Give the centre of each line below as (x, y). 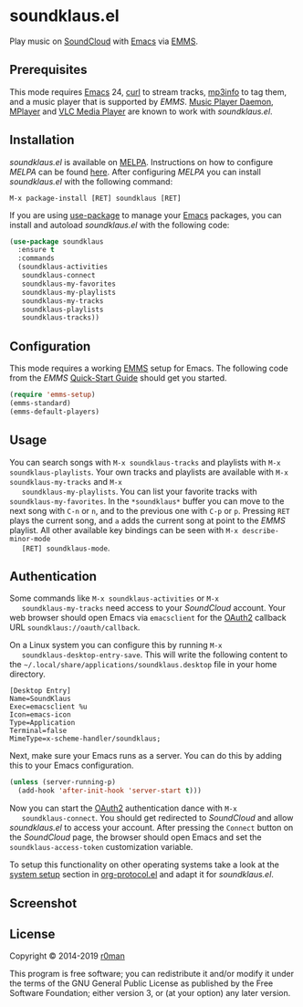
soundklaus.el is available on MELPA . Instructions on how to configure (141, 162)
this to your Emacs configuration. (72, 766)
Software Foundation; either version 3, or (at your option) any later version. (150, 993)
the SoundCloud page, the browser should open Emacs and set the (136, 837)
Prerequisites (48, 70)
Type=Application (42, 723)
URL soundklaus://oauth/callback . (75, 627)
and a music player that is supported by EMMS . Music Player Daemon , (141, 101)
